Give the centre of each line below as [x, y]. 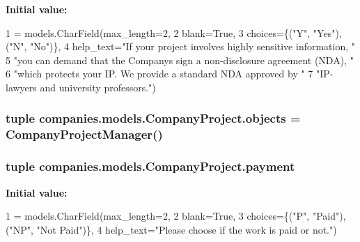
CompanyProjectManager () [84, 134]
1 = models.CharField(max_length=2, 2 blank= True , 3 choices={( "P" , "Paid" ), [176, 216]
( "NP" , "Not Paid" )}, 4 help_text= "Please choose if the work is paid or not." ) [171, 229]
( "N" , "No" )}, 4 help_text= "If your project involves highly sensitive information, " [181, 46]
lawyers [21, 87]
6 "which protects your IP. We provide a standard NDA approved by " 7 [159, 74]
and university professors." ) [98, 87]
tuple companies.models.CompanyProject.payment [150, 166]
